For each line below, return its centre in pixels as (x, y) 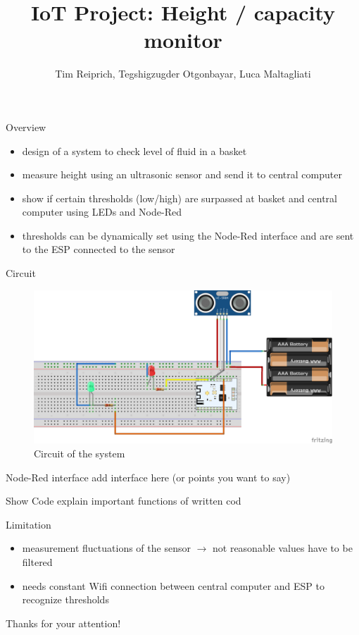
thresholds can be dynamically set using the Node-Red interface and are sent (188, 235)
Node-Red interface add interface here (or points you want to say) (148, 477)
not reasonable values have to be (283, 548)
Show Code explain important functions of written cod (124, 501)
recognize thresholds (65, 599)
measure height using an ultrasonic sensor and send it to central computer (182, 174)
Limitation (29, 524)
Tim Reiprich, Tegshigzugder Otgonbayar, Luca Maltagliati (183, 74)
